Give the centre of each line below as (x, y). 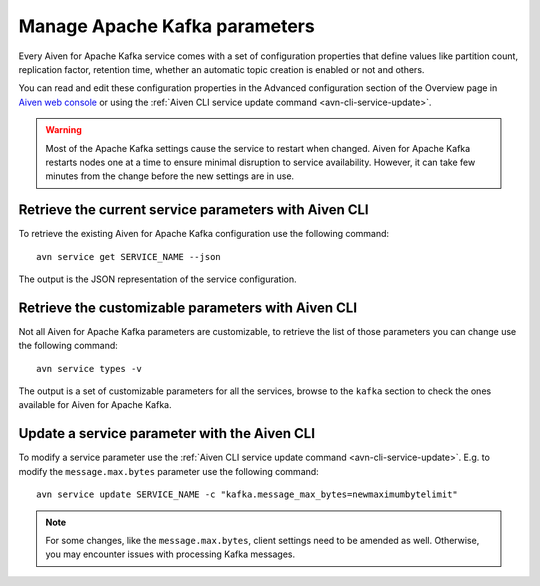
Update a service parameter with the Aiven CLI (166, 433)
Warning (63, 130)
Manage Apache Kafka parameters (166, 26)
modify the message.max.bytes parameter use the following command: (168, 471)
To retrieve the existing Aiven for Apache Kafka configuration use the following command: (204, 234)
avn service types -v (89, 368)
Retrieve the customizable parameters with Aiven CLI (188, 307)
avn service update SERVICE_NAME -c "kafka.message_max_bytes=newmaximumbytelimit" (247, 494)
